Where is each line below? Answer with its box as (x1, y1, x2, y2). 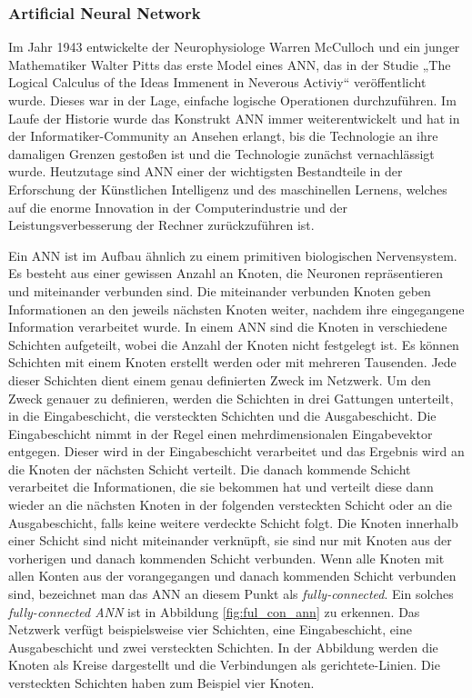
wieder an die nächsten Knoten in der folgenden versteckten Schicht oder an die (8, 495, 452, 514)
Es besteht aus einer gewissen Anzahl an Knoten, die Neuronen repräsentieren (8, 264, 444, 283)
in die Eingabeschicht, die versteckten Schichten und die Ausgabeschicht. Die (8, 406, 437, 425)
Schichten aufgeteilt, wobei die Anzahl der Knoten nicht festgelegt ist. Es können (8, 334, 459, 354)
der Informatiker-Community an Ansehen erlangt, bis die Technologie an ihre (8, 126, 438, 145)
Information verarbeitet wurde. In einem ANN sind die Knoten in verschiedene (8, 317, 447, 336)
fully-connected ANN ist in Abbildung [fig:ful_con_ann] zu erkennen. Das (8, 602, 420, 621)
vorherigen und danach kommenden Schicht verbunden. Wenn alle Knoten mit (8, 548, 445, 567)
